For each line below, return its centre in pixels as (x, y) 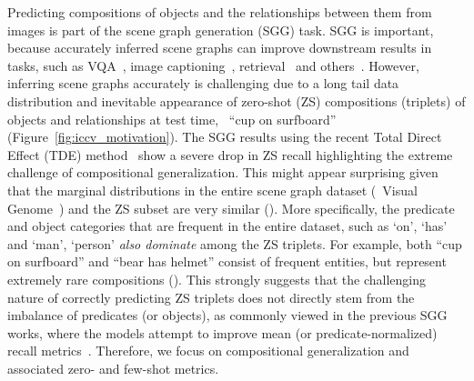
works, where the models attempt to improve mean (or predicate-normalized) (222, 332)
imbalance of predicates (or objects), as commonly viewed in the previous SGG (227, 315)
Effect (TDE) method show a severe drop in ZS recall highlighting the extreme (230, 154)
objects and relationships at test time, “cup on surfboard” (172, 119)
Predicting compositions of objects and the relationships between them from (220, 12)
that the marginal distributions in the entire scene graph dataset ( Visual (212, 190)
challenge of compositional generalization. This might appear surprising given (223, 172)
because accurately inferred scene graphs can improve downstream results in (220, 48)
